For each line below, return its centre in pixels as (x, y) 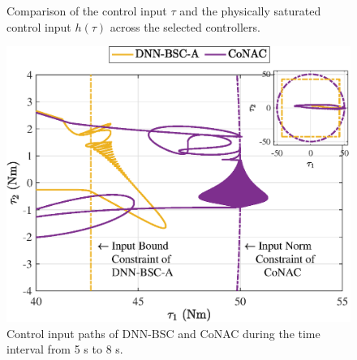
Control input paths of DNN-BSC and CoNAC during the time (163, 333)
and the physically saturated (250, 11)
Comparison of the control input (87, 11)
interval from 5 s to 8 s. (65, 349)
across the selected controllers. (185, 26)
